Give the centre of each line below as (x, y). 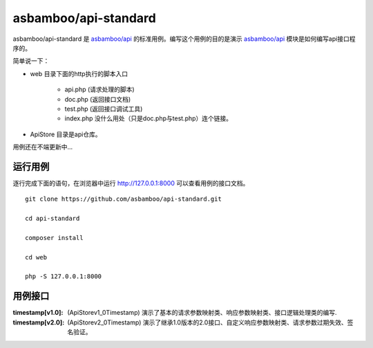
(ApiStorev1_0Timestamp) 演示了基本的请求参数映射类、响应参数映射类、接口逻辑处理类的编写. (202, 313)
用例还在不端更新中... (43, 147)
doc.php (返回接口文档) (98, 99)
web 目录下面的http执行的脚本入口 (79, 73)
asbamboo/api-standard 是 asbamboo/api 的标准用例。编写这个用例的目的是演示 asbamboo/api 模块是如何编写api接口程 (184, 39)
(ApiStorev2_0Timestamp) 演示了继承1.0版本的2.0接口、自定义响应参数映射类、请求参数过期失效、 (208, 322)
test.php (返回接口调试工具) (104, 109)
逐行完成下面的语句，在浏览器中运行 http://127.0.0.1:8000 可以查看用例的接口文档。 (131, 183)
